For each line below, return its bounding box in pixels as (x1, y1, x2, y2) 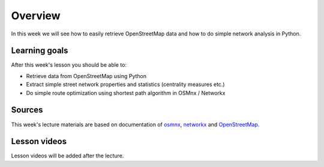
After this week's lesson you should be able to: (11, 61, 127, 68)
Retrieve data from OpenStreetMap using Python (26, 72, 147, 79)
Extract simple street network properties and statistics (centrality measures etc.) (26, 81, 225, 88)
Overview (11, 9, 61, 22)
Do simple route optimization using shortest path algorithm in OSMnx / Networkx (26, 89, 226, 96)
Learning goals (11, 46, 68, 56)
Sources (11, 105, 43, 115)
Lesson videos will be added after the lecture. (11, 152, 124, 159)
